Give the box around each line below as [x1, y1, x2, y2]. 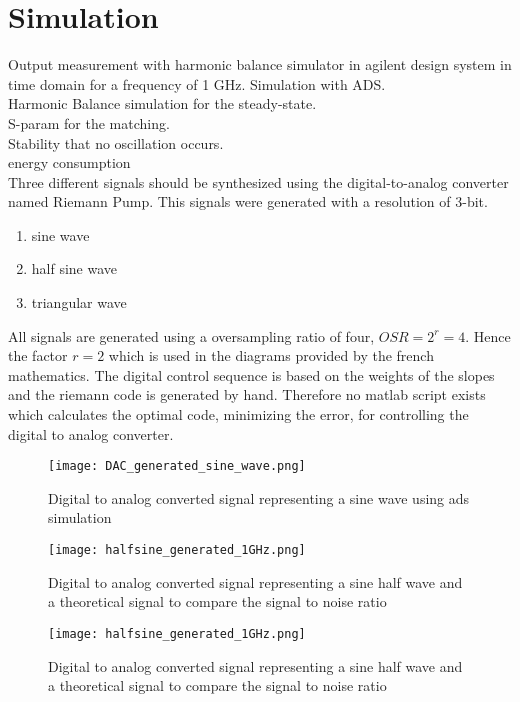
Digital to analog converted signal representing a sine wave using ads [48, 487, 470, 508]
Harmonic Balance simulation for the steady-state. [8, 93, 317, 114]
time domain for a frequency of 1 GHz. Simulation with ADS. [8, 73, 386, 94]
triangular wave [31, 292, 127, 313]
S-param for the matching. [8, 112, 170, 133]
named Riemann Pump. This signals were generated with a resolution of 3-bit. [8, 191, 488, 212]
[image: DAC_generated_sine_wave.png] [48, 459, 306, 474]
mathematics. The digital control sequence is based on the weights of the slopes [8, 364, 495, 385]
